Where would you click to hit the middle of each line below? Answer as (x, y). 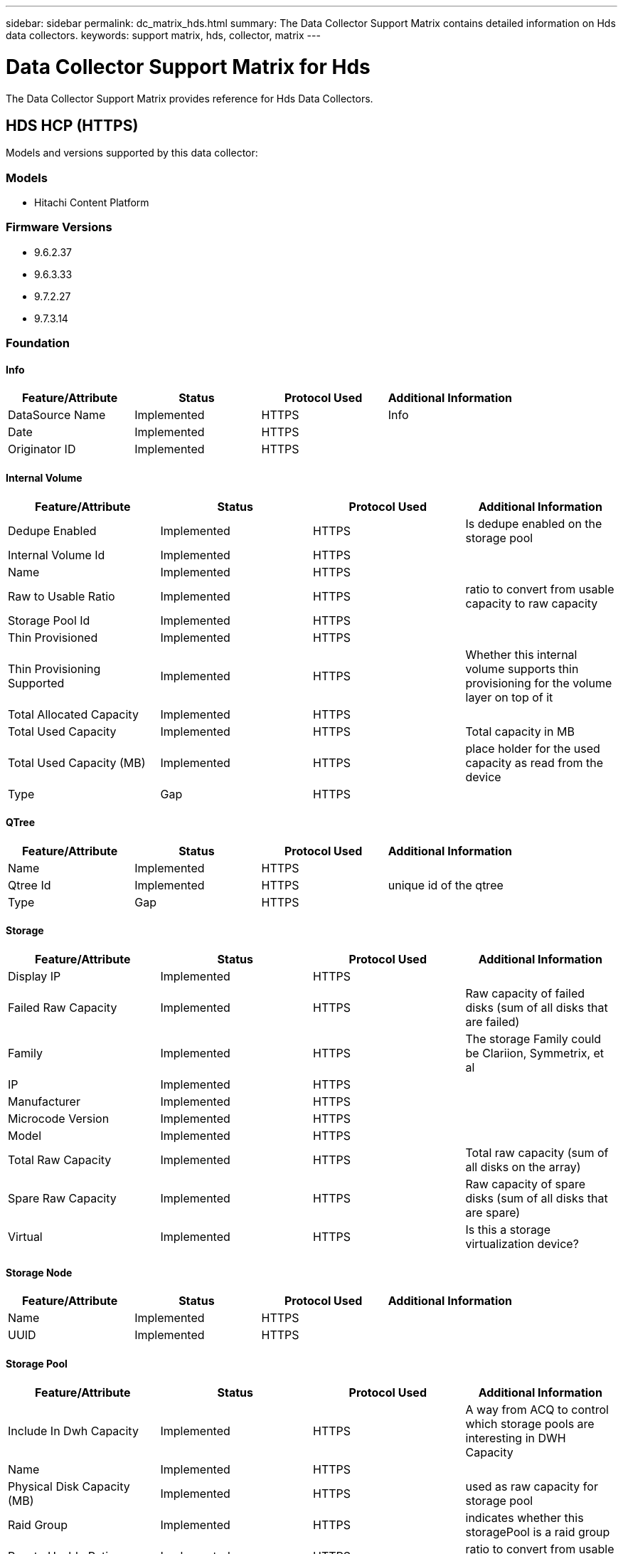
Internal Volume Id (57, 555)
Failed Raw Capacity (63, 1008)
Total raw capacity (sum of (537, 1153)
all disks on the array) (523, 1167)
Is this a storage (508, 1230)
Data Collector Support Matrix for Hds (188, 67)
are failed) (492, 1022)
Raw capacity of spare (526, 1184)
